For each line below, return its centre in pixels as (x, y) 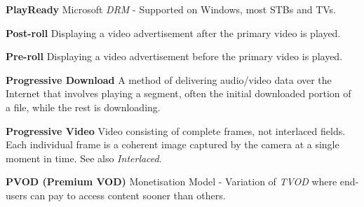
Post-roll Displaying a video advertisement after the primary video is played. (173, 33)
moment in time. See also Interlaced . (84, 158)
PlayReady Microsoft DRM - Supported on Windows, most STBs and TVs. (171, 9)
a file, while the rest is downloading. (83, 107)
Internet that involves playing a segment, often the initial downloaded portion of (178, 93)
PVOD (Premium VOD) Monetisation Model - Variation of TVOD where (171, 181)
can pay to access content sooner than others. (128, 195)
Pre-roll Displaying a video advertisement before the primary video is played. (174, 56)
